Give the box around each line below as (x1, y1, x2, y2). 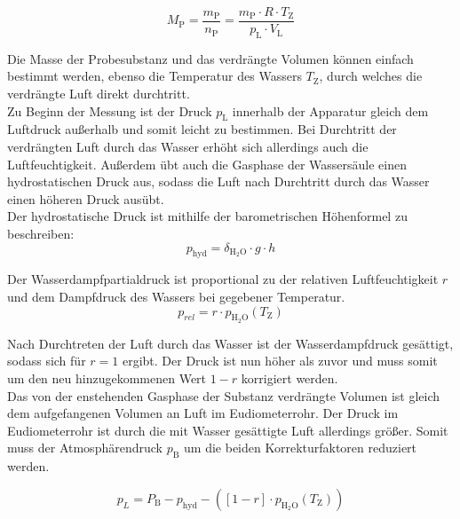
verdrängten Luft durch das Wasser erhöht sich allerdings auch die (7, 138, 369, 156)
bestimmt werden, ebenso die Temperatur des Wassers (7, 67, 302, 85)
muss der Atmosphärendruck (7, 438, 163, 457)
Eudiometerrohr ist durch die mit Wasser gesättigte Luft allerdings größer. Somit (7, 421, 448, 439)
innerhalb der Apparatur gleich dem (232, 101, 429, 120)
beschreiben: (7, 224, 75, 242)
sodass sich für (7, 351, 86, 370)
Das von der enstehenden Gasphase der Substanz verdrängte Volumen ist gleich (7, 386, 440, 405)
